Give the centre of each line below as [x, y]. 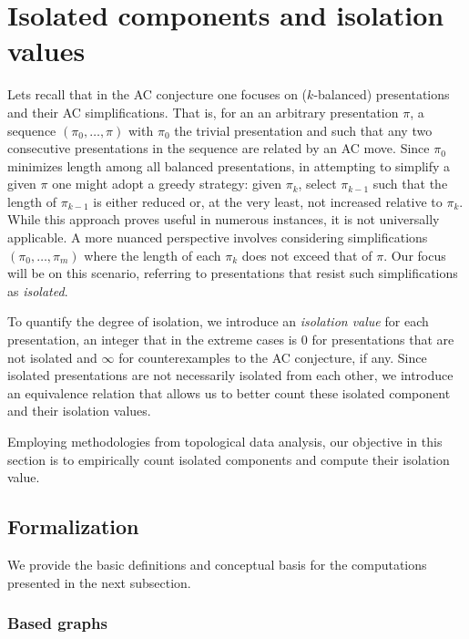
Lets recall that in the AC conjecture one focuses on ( [158, 94]
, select [317, 184]
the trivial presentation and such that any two [303, 130]
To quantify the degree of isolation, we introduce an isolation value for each [218, 321]
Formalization [73, 526]
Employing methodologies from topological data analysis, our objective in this [225, 441]
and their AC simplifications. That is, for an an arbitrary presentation [203, 112]
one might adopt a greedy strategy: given [167, 184]
